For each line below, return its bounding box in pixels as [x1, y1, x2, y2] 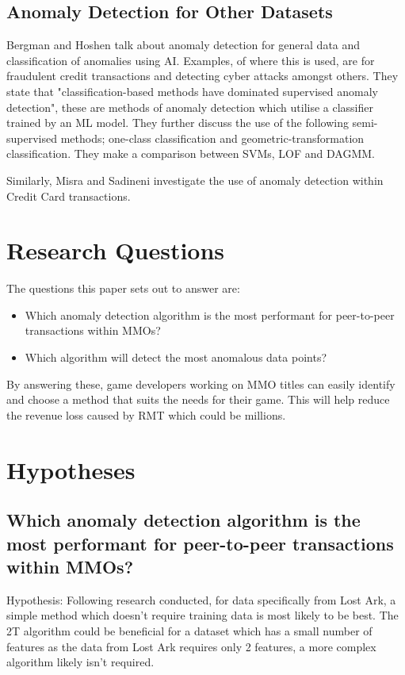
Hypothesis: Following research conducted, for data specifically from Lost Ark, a [6, 591, 396, 608]
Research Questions [6, 234, 225, 267]
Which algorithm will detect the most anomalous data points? [25, 349, 327, 366]
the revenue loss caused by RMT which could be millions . [6, 406, 286, 423]
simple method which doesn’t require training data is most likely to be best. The [6, 607, 399, 623]
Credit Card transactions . [6, 187, 131, 204]
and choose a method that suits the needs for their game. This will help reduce [6, 391, 390, 408]
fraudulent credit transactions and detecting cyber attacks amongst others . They [6, 67, 399, 84]
